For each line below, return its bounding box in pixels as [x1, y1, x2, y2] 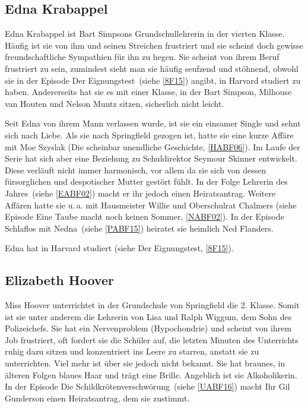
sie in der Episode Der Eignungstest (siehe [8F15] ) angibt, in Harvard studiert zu [5, 74, 301, 86]
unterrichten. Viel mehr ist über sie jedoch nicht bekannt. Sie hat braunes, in [5, 357, 285, 369]
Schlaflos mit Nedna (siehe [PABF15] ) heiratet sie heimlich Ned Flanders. [5, 222, 274, 234]
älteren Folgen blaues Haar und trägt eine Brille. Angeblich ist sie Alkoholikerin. [5, 368, 297, 381]
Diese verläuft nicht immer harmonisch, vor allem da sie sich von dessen [5, 163, 266, 176]
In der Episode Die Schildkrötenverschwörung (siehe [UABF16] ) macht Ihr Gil [5, 380, 290, 393]
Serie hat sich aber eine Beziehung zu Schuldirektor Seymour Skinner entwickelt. [5, 152, 297, 165]
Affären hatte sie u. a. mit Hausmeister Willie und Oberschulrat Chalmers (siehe [5, 198, 297, 211]
